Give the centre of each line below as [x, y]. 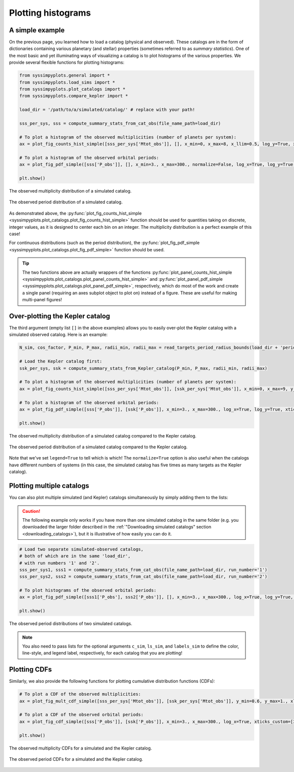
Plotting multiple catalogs [49, 486]
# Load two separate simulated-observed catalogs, [82, 549]
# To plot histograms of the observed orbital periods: [88, 591]
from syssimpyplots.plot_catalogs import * [73, 89]
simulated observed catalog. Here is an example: [58, 335]
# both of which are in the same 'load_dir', [75, 556]
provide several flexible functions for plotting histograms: [67, 62]
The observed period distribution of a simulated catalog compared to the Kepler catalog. [98, 447]
